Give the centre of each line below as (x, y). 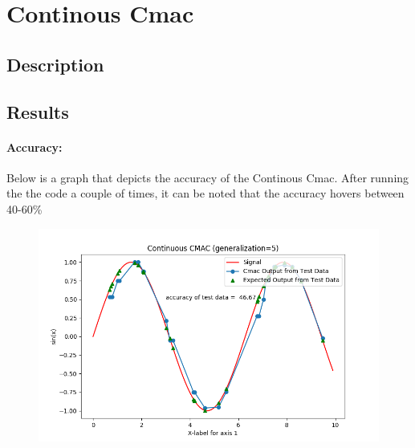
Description (55, 64)
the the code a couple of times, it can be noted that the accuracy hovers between (205, 193)
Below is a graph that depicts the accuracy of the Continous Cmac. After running (208, 177)
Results (38, 111)
